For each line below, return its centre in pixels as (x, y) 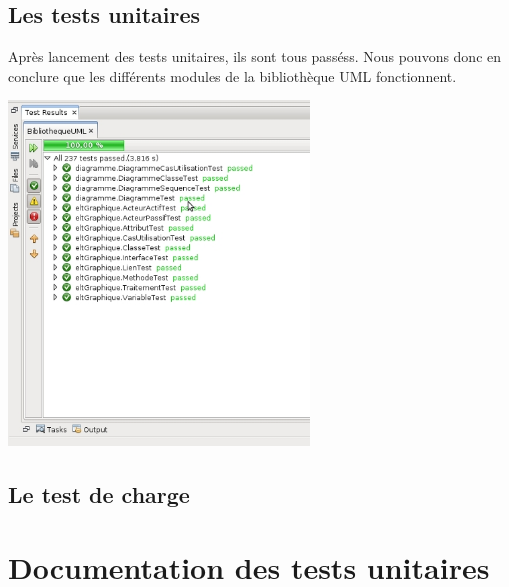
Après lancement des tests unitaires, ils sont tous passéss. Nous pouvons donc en (255, 56)
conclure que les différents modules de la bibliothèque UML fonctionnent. (232, 75)
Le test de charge (99, 493)
